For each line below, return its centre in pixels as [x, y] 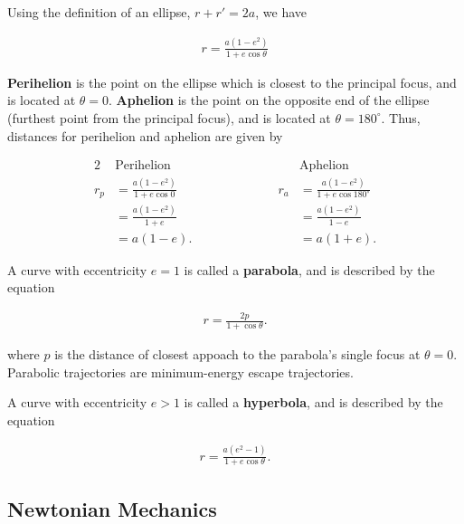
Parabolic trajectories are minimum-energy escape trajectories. [180, 372]
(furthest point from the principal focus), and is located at [169, 117]
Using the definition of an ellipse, [99, 12]
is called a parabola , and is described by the [309, 269]
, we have [281, 12]
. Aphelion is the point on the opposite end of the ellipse [269, 100]
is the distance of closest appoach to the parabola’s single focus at [237, 353]
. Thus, [401, 117]
